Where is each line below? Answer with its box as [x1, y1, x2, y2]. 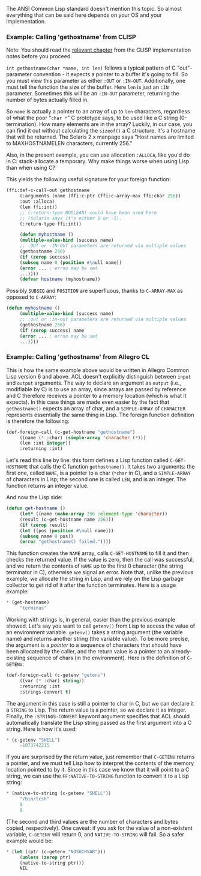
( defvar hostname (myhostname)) [19, 276, 101, 283]
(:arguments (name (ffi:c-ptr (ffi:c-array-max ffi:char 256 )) [19, 193, 181, 199]
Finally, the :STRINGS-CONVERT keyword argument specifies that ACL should [6, 712, 190, 719]
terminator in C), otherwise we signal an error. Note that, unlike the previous [6, 569, 194, 576]
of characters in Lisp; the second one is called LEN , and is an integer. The [6, 476, 187, 483]
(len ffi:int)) [19, 204, 58, 210]
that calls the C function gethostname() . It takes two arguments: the [29, 463, 195, 470]
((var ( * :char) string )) [19, 677, 85, 683]
